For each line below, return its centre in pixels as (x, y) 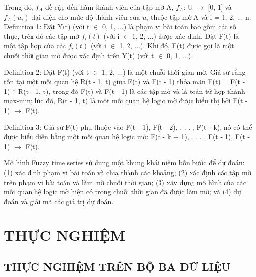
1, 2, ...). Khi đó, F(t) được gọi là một (177, 46)
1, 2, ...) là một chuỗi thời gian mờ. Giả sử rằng (174, 72)
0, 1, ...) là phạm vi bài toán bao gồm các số (169, 26)
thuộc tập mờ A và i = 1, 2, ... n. (201, 16)
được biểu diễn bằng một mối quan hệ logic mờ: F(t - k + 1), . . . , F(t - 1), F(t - (127, 137)
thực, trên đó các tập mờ (42, 36)
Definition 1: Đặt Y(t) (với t (47, 26)
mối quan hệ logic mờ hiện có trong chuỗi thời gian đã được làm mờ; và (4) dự (123, 192)
